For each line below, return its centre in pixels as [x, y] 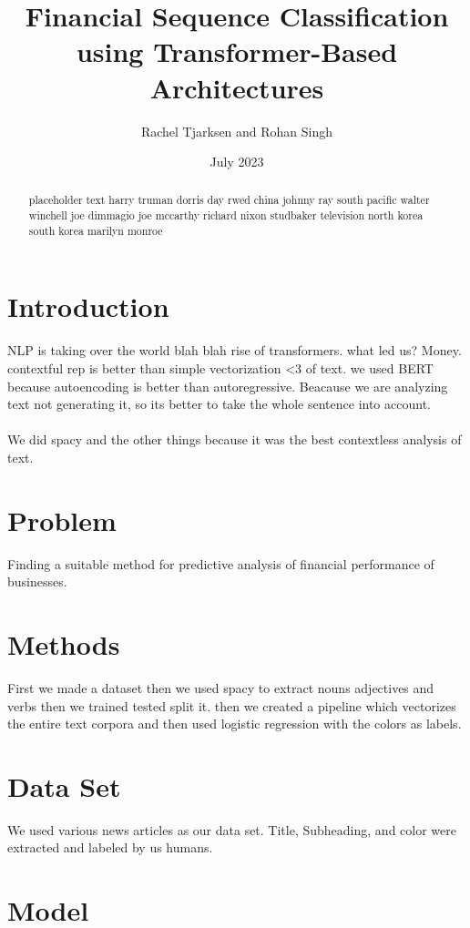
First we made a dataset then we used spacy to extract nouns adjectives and [221, 687]
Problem [62, 520]
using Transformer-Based [237, 51]
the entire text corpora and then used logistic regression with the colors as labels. [235, 724]
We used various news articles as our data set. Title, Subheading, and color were [232, 829]
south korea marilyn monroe [96, 230]
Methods [64, 644]
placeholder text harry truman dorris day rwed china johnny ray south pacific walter [229, 200]
